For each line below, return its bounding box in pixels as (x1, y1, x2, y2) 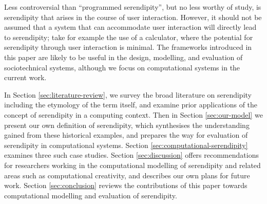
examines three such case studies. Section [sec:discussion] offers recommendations (4, 150, 259, 160)
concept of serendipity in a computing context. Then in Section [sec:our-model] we (4, 109, 263, 120)
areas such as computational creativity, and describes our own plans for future (4, 170, 250, 180)
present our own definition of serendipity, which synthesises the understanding (4, 119, 250, 130)
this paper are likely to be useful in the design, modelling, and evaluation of (4, 51, 243, 62)
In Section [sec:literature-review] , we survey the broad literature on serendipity (4, 89, 252, 100)
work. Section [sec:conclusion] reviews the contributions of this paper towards (4, 180, 247, 191)
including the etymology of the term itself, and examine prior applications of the (4, 99, 258, 110)
